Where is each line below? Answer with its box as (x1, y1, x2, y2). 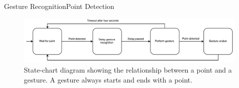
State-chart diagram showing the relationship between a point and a (24, 65, 232, 75)
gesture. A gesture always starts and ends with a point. (24, 74, 193, 85)
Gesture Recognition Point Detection (4, 1, 115, 11)
